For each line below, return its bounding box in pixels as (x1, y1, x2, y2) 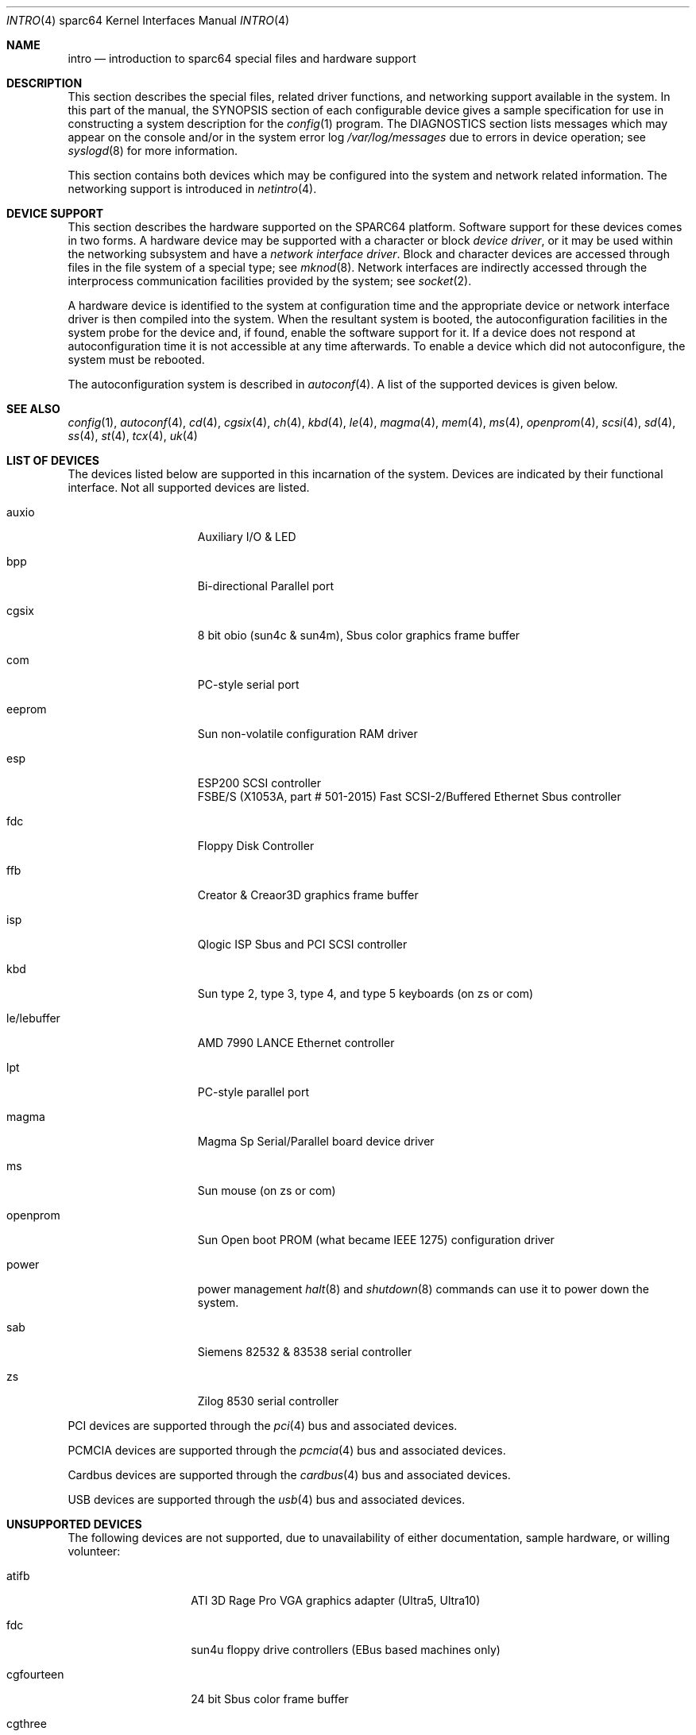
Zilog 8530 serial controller (197, 1394, 339, 1408)
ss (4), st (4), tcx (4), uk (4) (68, 429, 198, 442)
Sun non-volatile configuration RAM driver (197, 727, 418, 740)
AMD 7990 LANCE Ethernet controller (197, 1036, 395, 1049)
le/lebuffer (6, 1011, 60, 1025)
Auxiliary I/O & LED (197, 530, 296, 543)
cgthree (6, 1717, 47, 1730)
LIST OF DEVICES (6, 454, 99, 467)
